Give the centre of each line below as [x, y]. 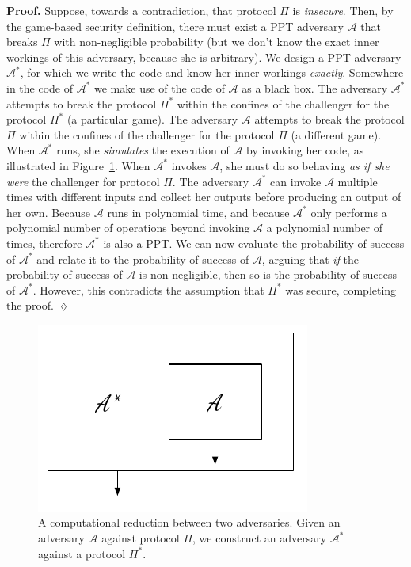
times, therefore [44, 243]
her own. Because [49, 212]
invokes [189, 165]
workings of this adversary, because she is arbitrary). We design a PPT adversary [204, 57]
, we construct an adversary [260, 538]
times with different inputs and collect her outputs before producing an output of [204, 197]
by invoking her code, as [305, 150]
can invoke [296, 181]
